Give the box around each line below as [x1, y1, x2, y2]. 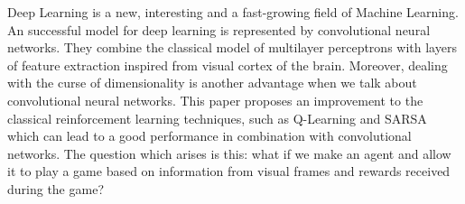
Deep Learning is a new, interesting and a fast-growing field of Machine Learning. [7, 3, 459, 21]
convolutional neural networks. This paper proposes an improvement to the [7, 90, 423, 109]
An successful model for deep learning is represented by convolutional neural [7, 20, 431, 39]
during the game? [7, 179, 104, 198]
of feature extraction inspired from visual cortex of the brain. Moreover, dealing [7, 55, 448, 74]
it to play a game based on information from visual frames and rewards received [7, 162, 451, 181]
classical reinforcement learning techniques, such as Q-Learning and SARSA [7, 108, 427, 127]
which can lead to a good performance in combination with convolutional [7, 126, 412, 145]
